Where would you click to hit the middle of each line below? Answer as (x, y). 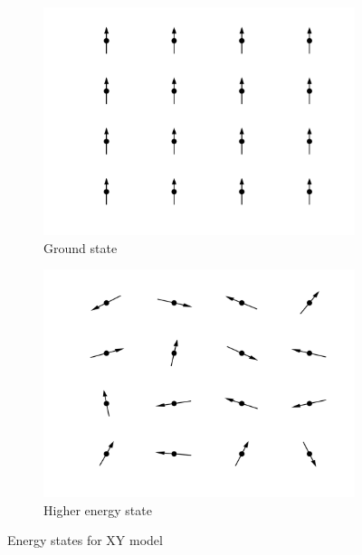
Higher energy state (98, 509)
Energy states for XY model (85, 540)
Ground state (81, 247)
